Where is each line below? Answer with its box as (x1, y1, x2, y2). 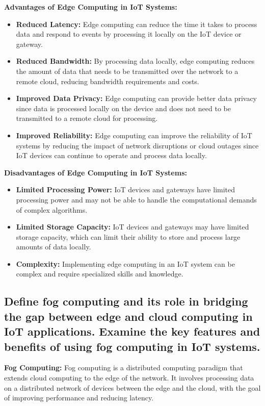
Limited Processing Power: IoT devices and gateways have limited (16, 184, 235, 195)
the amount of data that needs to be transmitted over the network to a (16, 65, 238, 76)
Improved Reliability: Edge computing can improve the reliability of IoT (16, 130, 252, 140)
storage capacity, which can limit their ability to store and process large (16, 231, 241, 242)
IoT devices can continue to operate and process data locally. (16, 150, 207, 161)
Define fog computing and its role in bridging (4, 293, 248, 309)
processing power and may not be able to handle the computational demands (16, 194, 257, 205)
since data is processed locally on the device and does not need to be (16, 103, 231, 113)
